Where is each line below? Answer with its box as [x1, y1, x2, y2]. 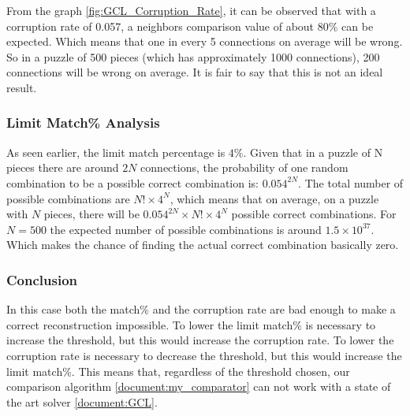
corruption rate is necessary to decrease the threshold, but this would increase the [6, 347, 402, 363]
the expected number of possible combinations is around [50, 221, 322, 237]
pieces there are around [6, 159, 119, 176]
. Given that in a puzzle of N [243, 143, 383, 160]
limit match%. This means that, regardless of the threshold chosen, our [6, 362, 350, 379]
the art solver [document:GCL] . [6, 393, 158, 410]
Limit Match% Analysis [6, 113, 160, 132]
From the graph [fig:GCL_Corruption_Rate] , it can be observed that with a [6, 2, 376, 18]
